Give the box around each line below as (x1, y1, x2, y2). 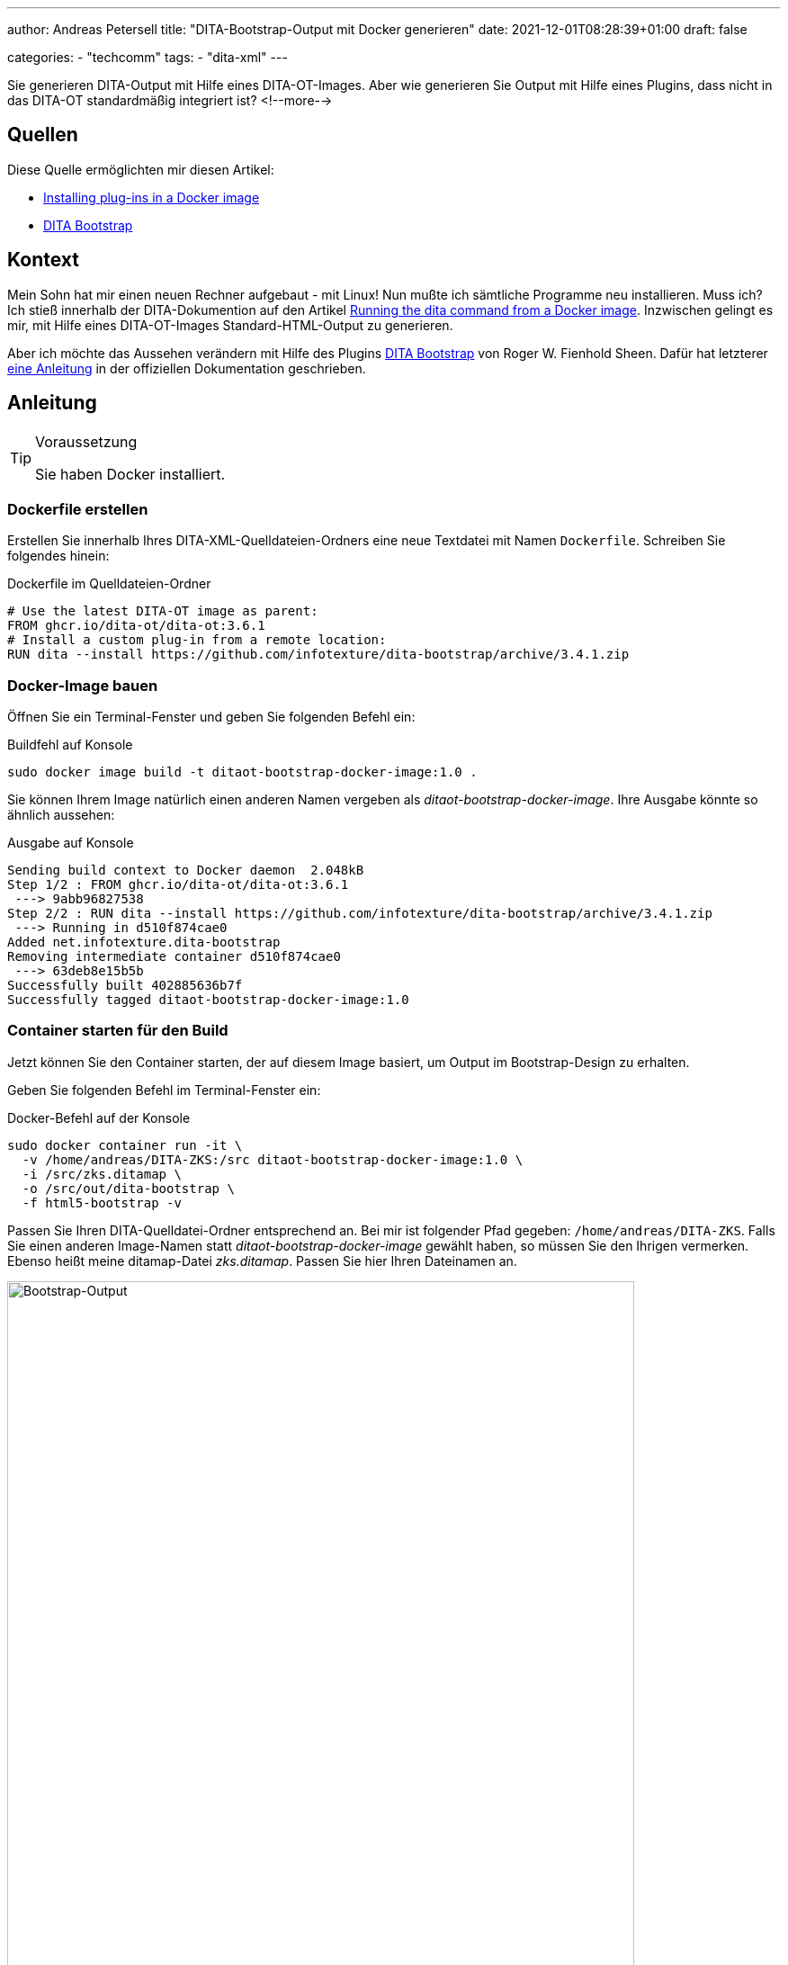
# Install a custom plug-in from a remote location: (7, 633, 387, 648)
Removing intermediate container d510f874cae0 (7, 949, 341, 965)
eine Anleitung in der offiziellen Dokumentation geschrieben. (7, 360, 366, 376)
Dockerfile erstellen (7, 499, 148, 518)
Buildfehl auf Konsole (7, 737, 133, 753)
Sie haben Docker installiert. (35, 464, 226, 483)
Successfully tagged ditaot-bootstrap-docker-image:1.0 (7, 992, 409, 1008)
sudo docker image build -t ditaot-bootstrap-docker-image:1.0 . (7, 765, 478, 780)
